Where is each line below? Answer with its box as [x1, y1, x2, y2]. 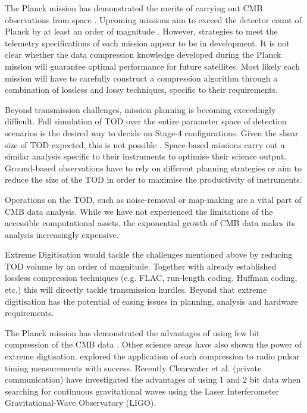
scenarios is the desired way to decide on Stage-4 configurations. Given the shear [5, 126, 299, 139]
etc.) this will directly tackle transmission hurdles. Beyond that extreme [5, 283, 267, 296]
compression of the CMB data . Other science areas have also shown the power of [5, 338, 302, 351]
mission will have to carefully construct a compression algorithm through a [5, 71, 278, 84]
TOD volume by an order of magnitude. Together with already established [5, 259, 277, 272]
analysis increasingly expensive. [5, 228, 119, 240]
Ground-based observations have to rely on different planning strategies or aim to [5, 161, 302, 174]
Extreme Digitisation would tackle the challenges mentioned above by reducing [5, 248, 293, 261]
